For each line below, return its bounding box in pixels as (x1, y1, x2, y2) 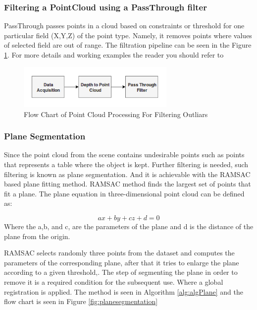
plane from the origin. (4, 231, 70, 241)
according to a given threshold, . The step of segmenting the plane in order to (4, 267, 238, 277)
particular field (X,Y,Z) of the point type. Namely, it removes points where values (4, 30, 252, 40)
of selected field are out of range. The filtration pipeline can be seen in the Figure (4, 40, 252, 50)
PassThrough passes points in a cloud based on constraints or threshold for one (4, 20, 245, 31)
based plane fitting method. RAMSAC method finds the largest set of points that (4, 179, 251, 189)
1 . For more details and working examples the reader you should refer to (4, 50, 224, 60)
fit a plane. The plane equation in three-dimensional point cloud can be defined (4, 188, 245, 198)
